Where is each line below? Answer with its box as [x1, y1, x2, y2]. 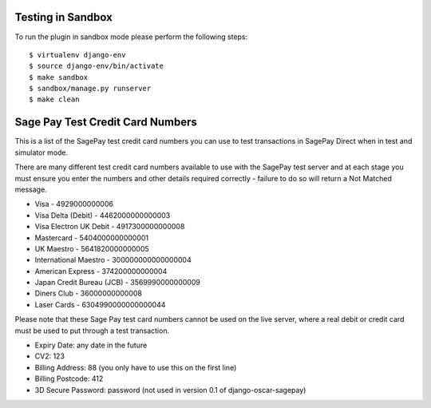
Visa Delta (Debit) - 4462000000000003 [34, 210, 171, 220]
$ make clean [29, 95, 80, 104]
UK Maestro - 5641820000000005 [34, 244, 149, 253]
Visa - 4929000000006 [34, 200, 113, 209]
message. [14, 184, 47, 194]
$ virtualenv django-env [29, 50, 126, 59]
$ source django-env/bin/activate [29, 61, 164, 71]
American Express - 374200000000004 [34, 266, 168, 275]
